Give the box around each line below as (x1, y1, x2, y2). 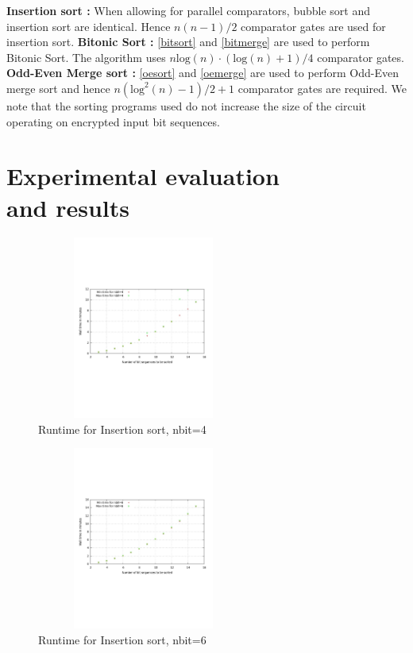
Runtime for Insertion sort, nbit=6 (38, 631, 206, 647)
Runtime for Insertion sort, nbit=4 (38, 420, 206, 437)
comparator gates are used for (241, 17, 386, 34)
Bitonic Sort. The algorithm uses (6, 48, 166, 65)
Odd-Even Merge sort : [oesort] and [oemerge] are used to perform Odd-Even (6, 64, 399, 81)
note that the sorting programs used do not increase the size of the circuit (6, 97, 366, 114)
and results (6, 191, 129, 223)
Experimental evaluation (6, 160, 280, 192)
